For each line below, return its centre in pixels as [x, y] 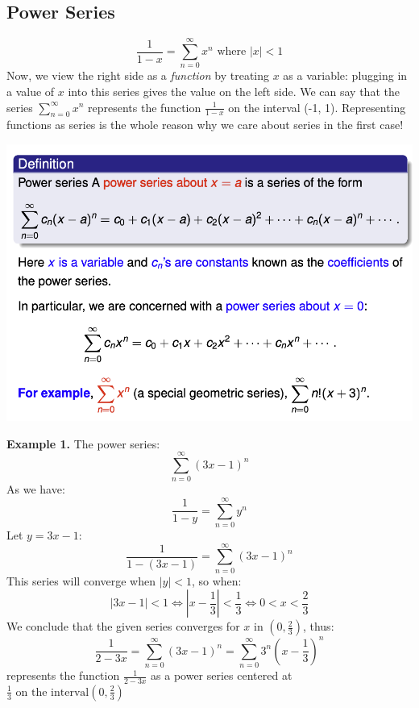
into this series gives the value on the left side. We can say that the [234, 91]
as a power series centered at [222, 675]
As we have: [36, 489]
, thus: [318, 626]
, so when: [216, 580]
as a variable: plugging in [345, 75]
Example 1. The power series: [83, 443]
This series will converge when [81, 580]
